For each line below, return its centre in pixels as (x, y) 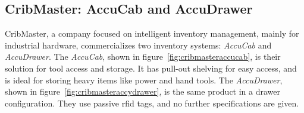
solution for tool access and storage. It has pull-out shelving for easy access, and (151, 68)
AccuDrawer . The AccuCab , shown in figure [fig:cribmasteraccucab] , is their (143, 56)
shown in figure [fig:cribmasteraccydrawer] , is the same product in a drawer (143, 91)
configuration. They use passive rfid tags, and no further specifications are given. (152, 103)
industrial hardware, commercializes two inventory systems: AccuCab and (138, 45)
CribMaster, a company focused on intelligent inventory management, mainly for (152, 33)
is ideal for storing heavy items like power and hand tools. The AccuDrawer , (144, 80)
